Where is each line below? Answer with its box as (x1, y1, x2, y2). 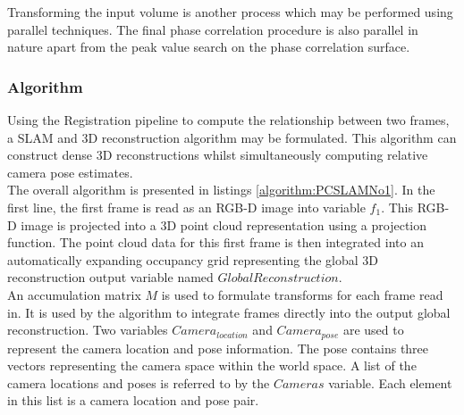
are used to (342, 320, 404, 339)
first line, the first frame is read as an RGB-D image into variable (7, 197, 366, 216)
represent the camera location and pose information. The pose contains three (7, 338, 429, 357)
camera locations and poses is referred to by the (7, 373, 270, 392)
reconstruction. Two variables (7, 320, 168, 339)
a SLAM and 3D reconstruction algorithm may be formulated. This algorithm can (7, 128, 457, 146)
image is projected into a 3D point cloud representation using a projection (21, 215, 427, 234)
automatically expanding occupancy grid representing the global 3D (7, 250, 378, 269)
